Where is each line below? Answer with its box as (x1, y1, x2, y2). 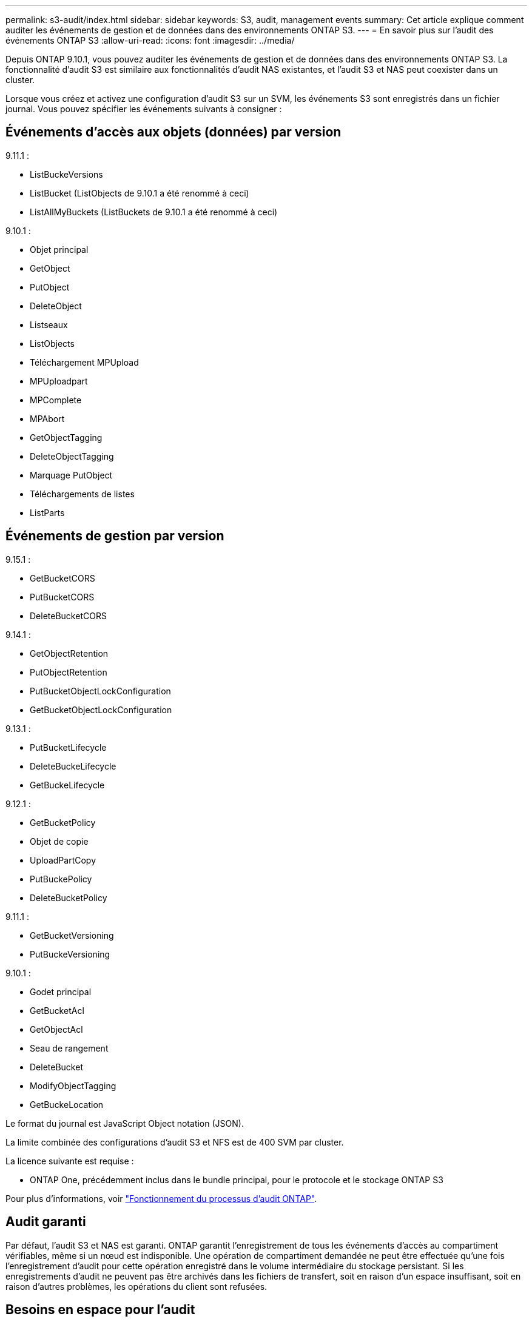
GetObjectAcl (30, 1024, 83, 1035)
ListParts (30, 507, 65, 518)
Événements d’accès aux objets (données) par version (5, 124, 342, 140)
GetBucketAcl (30, 1005, 84, 1016)
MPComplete (30, 394, 82, 405)
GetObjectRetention (30, 648, 109, 659)
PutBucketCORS (30, 591, 95, 602)
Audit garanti (5, 1214, 86, 1230)
